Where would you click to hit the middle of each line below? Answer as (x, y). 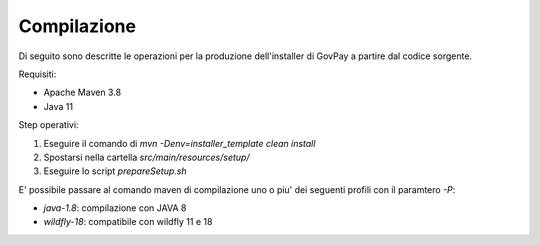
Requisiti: (37, 74)
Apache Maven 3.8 (82, 92)
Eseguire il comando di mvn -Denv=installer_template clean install (179, 143)
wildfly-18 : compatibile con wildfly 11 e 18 (128, 222)
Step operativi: (48, 125)
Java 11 (58, 106)
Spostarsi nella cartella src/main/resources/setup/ (146, 157)
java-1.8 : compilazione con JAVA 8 (115, 208)
